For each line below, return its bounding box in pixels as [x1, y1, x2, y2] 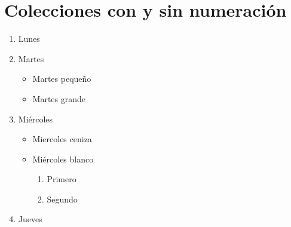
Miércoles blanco [32, 152, 94, 165]
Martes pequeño [32, 72, 91, 85]
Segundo [47, 192, 78, 205]
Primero [47, 173, 76, 185]
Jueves [18, 213, 42, 225]
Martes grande [32, 92, 86, 105]
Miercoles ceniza [32, 133, 92, 145]
